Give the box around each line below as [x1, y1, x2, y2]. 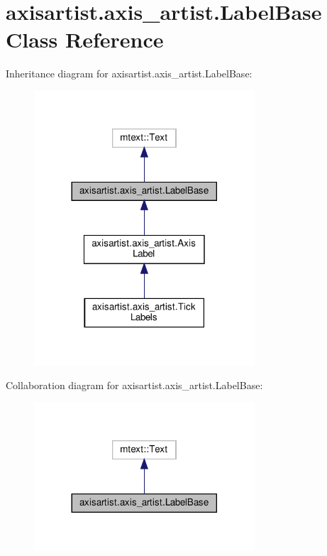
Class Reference [6, 25, 164, 54]
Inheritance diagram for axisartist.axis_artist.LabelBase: [6, 66, 253, 81]
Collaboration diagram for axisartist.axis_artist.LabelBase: [6, 378, 263, 393]
